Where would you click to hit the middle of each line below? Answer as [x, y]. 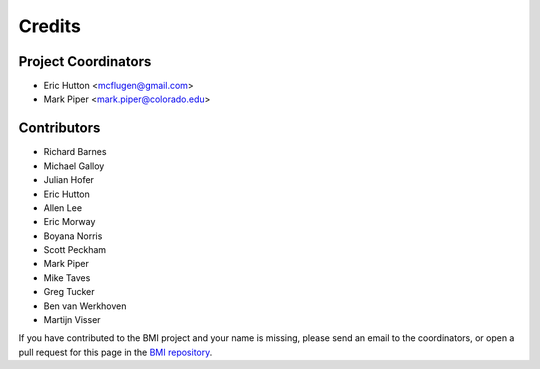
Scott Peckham [75, 250]
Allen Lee [63, 207]
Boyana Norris [73, 236]
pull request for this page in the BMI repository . [115, 352]
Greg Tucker [69, 292]
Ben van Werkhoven [85, 306]
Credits [50, 26]
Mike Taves [67, 277]
